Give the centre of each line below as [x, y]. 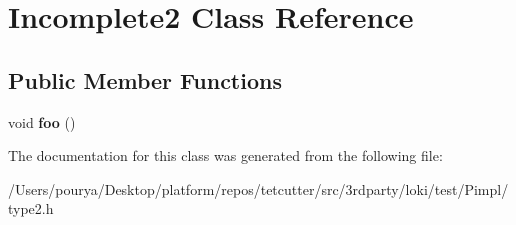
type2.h [31, 208]
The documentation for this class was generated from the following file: [225, 155]
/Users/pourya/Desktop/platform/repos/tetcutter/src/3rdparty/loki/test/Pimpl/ [258, 188]
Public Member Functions [145, 79]
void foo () [42, 121]
